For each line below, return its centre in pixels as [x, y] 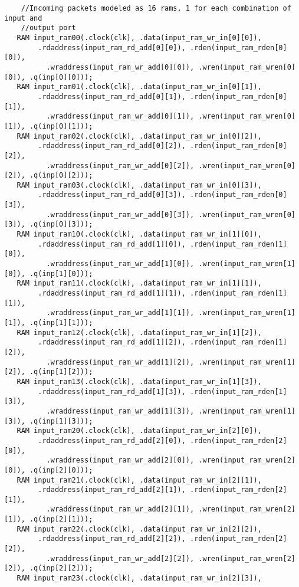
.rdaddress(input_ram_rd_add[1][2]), [112, 342]
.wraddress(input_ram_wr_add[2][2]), [120, 558]
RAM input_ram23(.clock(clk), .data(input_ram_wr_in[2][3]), [139, 578]
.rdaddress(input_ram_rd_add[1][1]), [112, 293]
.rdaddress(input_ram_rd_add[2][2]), [112, 539]
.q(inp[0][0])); [61, 77]
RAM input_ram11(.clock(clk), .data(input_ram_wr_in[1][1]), [139, 283]
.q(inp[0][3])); [61, 224]
